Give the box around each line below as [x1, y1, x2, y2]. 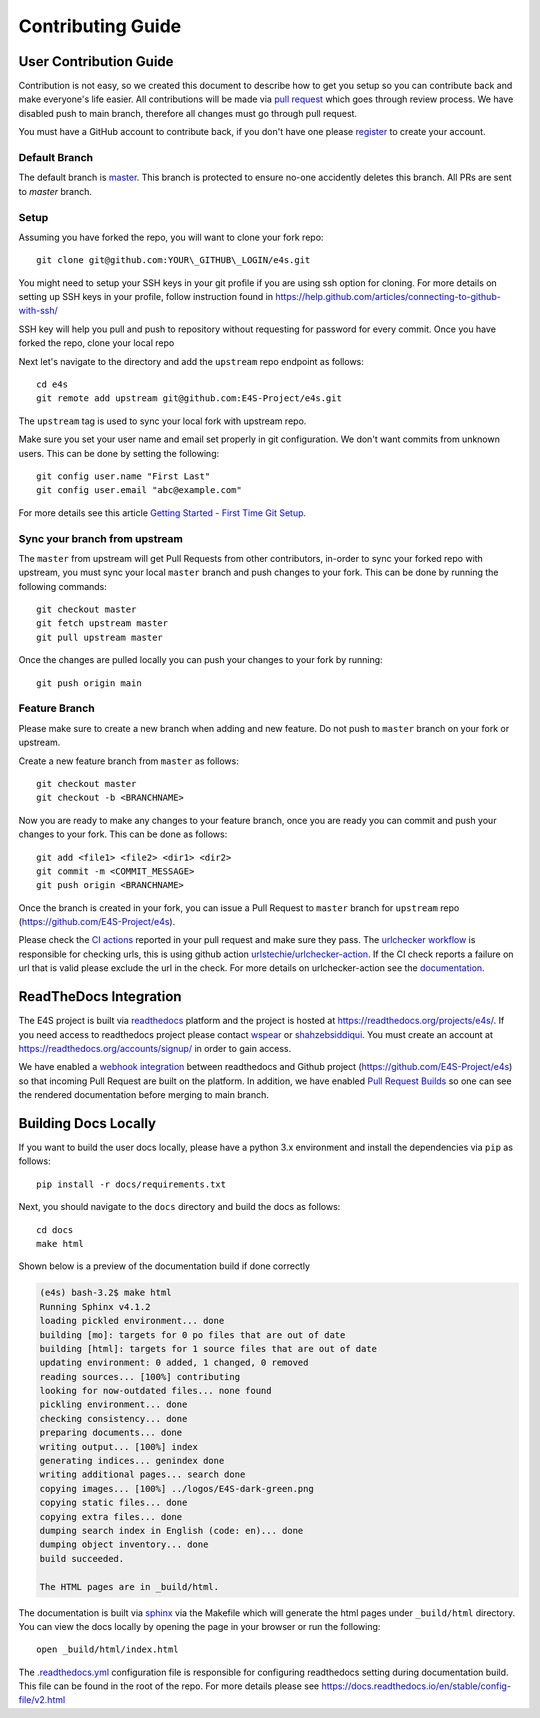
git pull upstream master [36, 631, 164, 643]
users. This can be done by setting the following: [18, 447, 220, 459]
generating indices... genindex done [39, 1455, 225, 1467]
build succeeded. [39, 1553, 125, 1564]
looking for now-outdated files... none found [39, 1385, 272, 1397]
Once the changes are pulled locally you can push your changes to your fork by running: [18, 654, 384, 666]
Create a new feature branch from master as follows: [18, 755, 239, 767]
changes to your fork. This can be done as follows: [18, 828, 228, 840]
